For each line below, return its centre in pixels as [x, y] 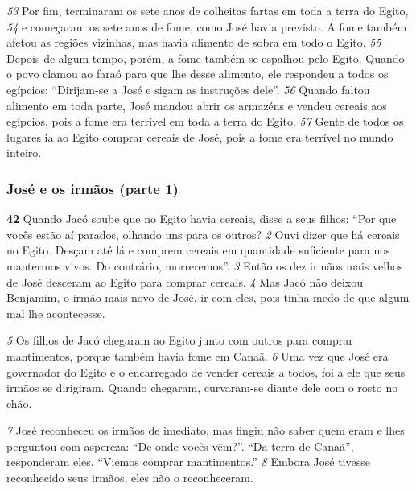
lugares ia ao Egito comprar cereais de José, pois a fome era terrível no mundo [200, 136]
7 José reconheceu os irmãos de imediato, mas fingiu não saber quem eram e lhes [206, 430]
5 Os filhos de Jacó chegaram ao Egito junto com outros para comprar [180, 340]
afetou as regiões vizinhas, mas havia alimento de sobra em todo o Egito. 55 [194, 42]
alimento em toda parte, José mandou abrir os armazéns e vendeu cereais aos [197, 105]
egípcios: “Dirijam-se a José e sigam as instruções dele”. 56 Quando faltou [188, 89]
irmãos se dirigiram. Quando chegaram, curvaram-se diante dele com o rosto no [202, 388]
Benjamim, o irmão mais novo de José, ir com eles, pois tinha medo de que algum [208, 297]
